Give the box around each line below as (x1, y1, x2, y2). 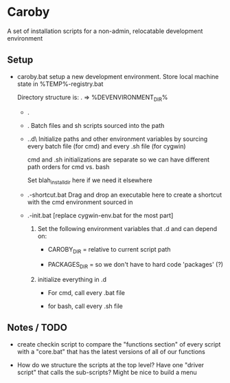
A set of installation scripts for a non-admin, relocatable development (7, 27, 203, 35)
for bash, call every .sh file (47, 302, 124, 310)
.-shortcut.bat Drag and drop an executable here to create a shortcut (27, 190, 222, 199)
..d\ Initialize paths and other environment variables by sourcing (27, 135, 208, 143)
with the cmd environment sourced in (27, 198, 133, 206)
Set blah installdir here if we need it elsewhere (27, 176, 152, 186)
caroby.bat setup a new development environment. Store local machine (16, 72, 219, 80)
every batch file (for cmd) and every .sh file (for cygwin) (27, 142, 187, 150)
